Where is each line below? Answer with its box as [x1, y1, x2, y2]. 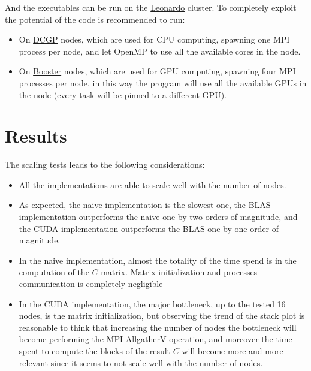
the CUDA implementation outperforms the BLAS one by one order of [19, 222, 279, 234]
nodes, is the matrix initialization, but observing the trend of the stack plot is [19, 309, 305, 322]
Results [5, 123, 67, 148]
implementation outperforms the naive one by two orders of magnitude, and [19, 210, 298, 223]
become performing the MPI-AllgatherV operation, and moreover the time [19, 333, 292, 345]
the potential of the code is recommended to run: [5, 13, 185, 25]
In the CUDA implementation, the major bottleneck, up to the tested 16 [19, 297, 286, 310]
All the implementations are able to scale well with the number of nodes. [19, 178, 286, 191]
